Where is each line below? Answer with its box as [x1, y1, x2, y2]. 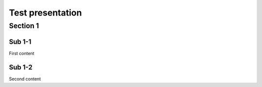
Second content [9, 76, 41, 82]
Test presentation [9, 7, 82, 18]
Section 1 [9, 21, 39, 30]
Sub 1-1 [9, 37, 32, 46]
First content [9, 50, 34, 56]
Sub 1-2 [9, 63, 33, 71]
